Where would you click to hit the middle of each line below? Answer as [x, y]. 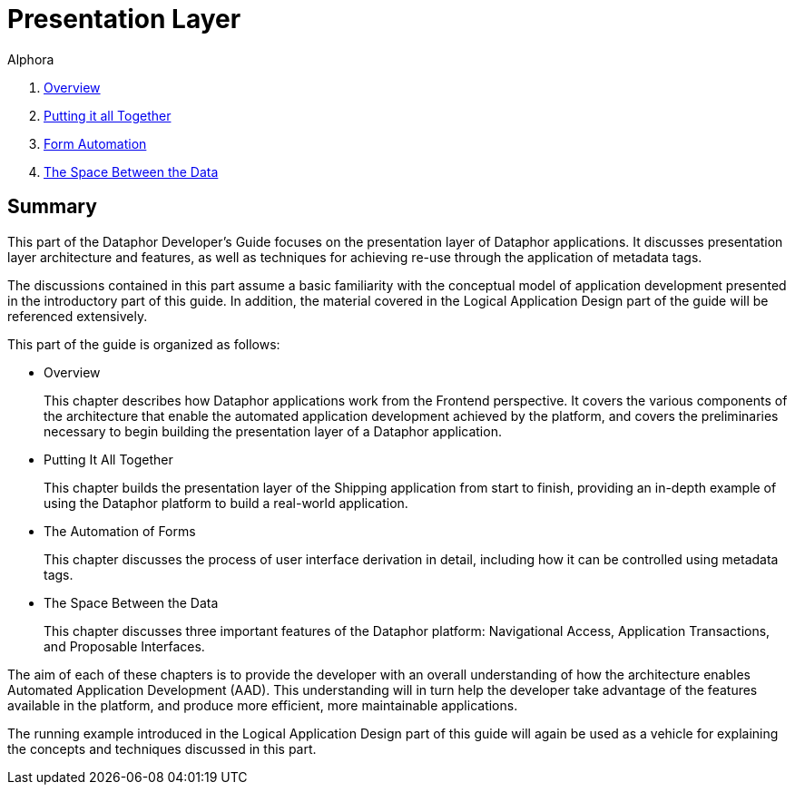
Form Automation [95, 143]
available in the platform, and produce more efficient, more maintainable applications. [263, 705]
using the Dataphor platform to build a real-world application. [226, 503]
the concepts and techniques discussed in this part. [162, 748]
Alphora [31, 59]
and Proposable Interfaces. [124, 646]
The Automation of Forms [120, 531]
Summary [52, 207]
